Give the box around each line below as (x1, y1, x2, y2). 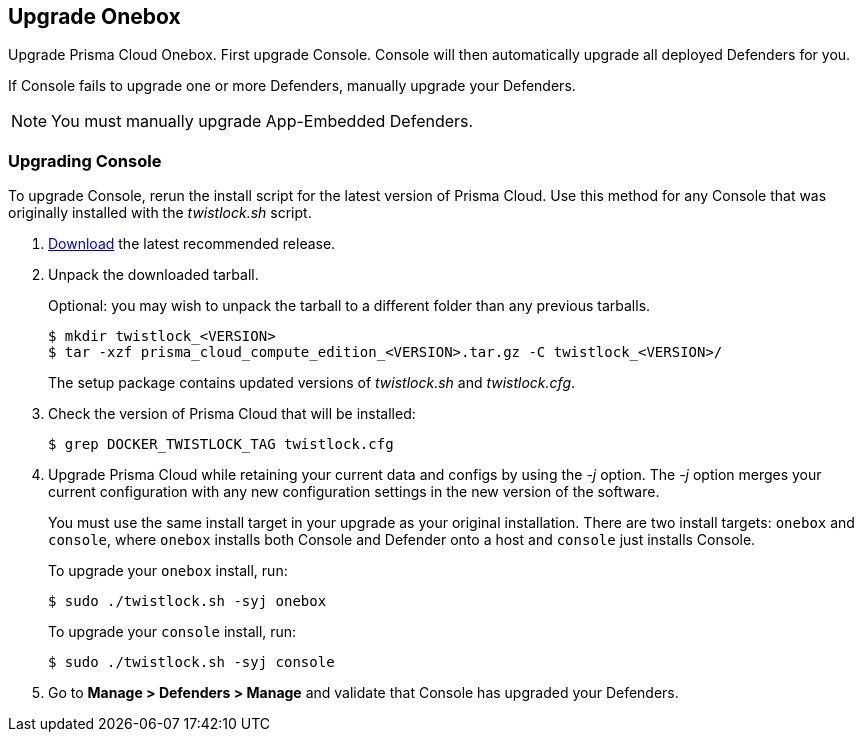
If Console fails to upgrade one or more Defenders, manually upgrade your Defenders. (8, 77, 576, 95)
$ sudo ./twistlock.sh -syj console (48, 654, 335, 671)
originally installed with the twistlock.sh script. (8, 204, 312, 222)
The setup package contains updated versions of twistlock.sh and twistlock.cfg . (48, 374, 576, 392)
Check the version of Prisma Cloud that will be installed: (48, 405, 416, 423)
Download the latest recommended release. (48, 235, 336, 253)
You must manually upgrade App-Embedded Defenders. (51, 111, 474, 132)
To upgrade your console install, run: (48, 623, 297, 641)
